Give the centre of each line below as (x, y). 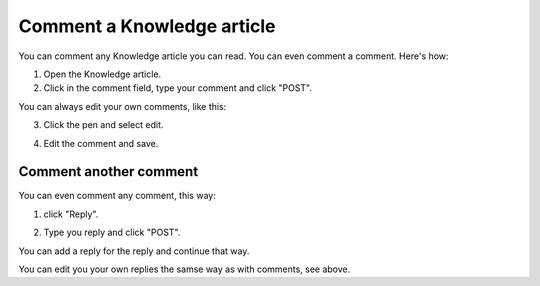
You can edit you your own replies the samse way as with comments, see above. (184, 269)
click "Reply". (71, 214)
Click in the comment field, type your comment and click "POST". (178, 88)
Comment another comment (108, 171)
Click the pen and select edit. (103, 125)
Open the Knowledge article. (102, 74)
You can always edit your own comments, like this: (122, 106)
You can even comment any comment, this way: (117, 196)
